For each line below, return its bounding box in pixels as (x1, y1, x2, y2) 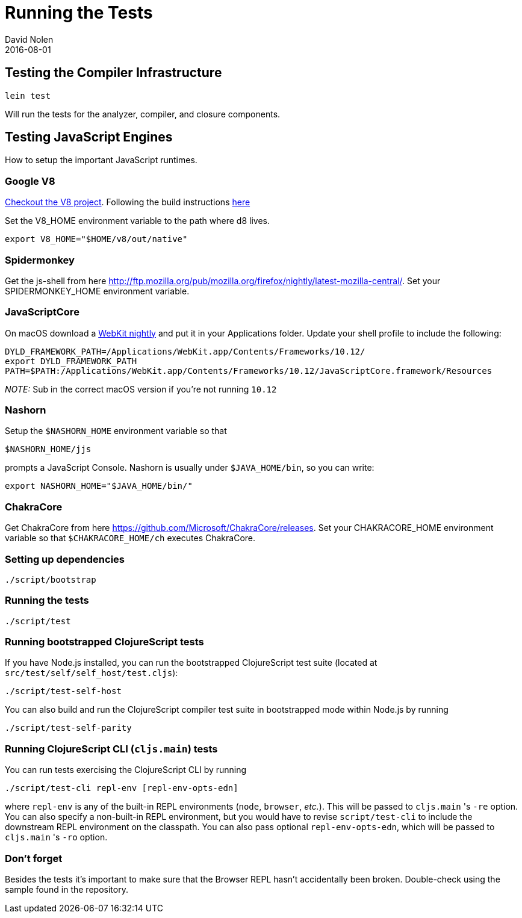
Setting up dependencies (5, 553, 125, 565)
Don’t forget (5, 852, 63, 864)
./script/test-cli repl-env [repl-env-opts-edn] (5, 783, 238, 793)
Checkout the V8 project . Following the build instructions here (5, 197, 250, 208)
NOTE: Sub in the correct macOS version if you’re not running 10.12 (5, 383, 277, 394)
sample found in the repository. (5, 884, 128, 895)
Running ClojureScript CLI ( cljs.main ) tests (5, 742, 218, 755)
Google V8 (5, 175, 55, 187)
